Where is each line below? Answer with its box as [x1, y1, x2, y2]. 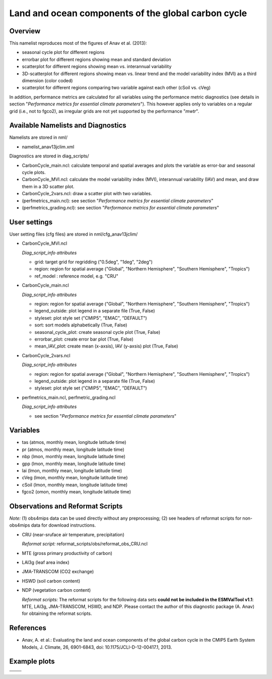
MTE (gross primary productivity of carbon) [22, 550, 113, 556]
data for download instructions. [31, 522, 96, 528]
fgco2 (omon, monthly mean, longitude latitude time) [22, 489, 131, 495]
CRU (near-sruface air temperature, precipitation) [22, 531, 124, 537]
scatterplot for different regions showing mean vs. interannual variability [22, 64, 172, 70]
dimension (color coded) [22, 78, 73, 84]
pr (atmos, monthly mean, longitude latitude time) [22, 446, 124, 452]
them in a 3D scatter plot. [22, 183, 75, 189]
